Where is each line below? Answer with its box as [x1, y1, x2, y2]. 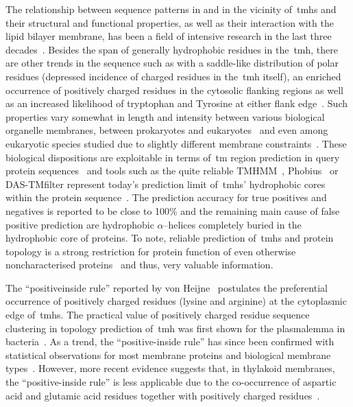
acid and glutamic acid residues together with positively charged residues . [5, 388, 320, 402]
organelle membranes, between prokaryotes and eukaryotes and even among [5, 123, 328, 137]
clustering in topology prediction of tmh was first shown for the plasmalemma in [5, 321, 345, 335]
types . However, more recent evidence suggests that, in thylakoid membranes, [5, 361, 335, 375]
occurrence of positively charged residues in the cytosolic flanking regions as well [5, 82, 343, 97]
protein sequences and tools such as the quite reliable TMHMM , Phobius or [5, 163, 339, 178]
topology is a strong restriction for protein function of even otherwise [5, 244, 296, 258]
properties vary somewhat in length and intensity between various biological [5, 109, 325, 124]
